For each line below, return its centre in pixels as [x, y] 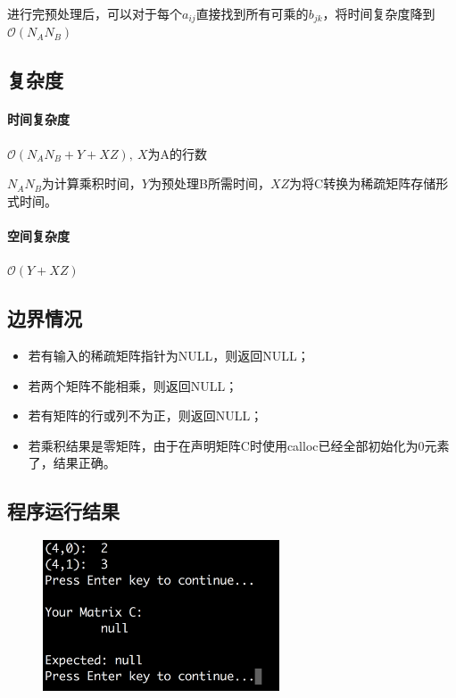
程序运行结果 [63, 511]
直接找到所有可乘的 [252, 13]
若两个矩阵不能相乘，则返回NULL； [133, 385]
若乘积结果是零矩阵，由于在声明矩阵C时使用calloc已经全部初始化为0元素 [239, 445]
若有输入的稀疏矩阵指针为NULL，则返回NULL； [169, 355]
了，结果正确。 [72, 463]
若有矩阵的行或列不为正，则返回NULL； [145, 415]
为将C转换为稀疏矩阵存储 [363, 183]
